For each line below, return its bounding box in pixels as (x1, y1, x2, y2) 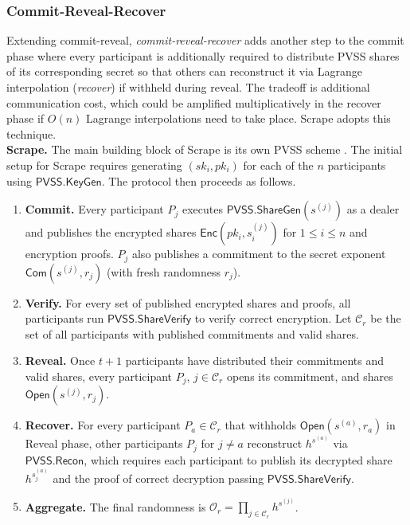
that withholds (225, 417, 296, 433)
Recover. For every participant (25, 417, 181, 433)
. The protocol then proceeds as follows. (101, 172, 296, 189)
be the (370, 310, 401, 327)
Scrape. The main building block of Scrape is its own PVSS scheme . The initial (6, 141, 403, 158)
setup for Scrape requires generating (6, 156, 182, 173)
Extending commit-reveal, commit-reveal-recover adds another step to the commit (6, 32, 404, 49)
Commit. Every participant (25, 201, 164, 217)
